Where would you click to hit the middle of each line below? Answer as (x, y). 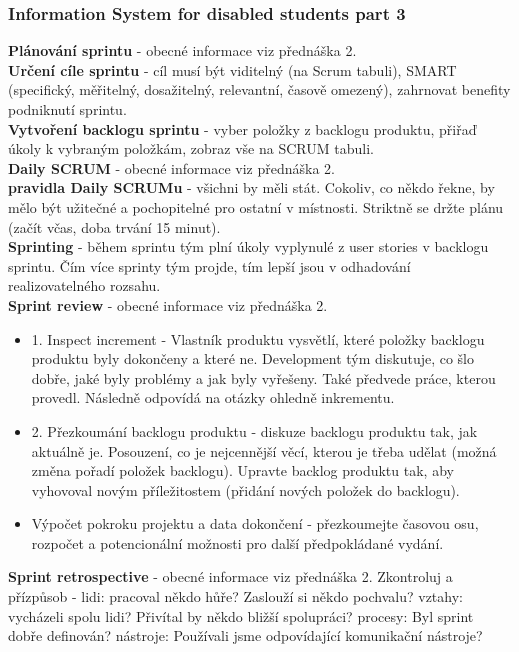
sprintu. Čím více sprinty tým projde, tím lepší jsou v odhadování (209, 265)
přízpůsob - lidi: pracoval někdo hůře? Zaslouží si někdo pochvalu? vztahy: (235, 596)
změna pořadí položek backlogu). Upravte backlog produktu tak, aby (242, 470)
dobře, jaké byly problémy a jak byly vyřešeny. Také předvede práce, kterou (263, 377)
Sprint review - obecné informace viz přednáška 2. (168, 304)
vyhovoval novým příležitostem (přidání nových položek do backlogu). (245, 489)
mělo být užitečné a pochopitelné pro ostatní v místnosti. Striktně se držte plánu (256, 206)
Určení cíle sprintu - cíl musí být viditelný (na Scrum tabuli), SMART (232, 69)
